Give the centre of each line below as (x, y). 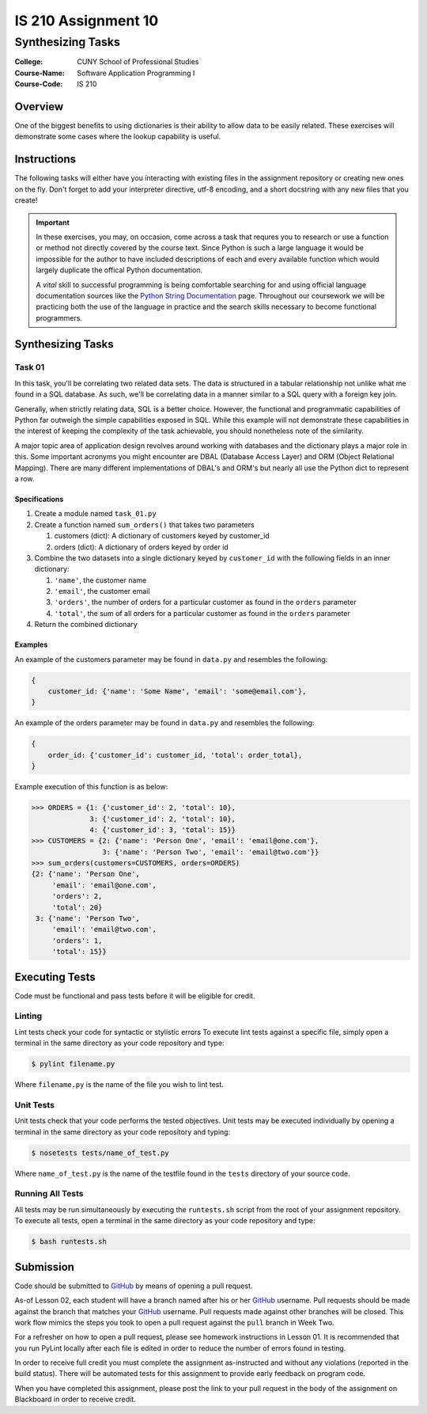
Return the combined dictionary (86, 625)
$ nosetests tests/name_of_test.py (100, 1153)
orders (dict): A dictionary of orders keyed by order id (141, 547)
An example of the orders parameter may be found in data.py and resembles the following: (164, 723)
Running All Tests (49, 1194)
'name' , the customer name (100, 580)
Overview (39, 106)
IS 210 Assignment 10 (87, 21)
